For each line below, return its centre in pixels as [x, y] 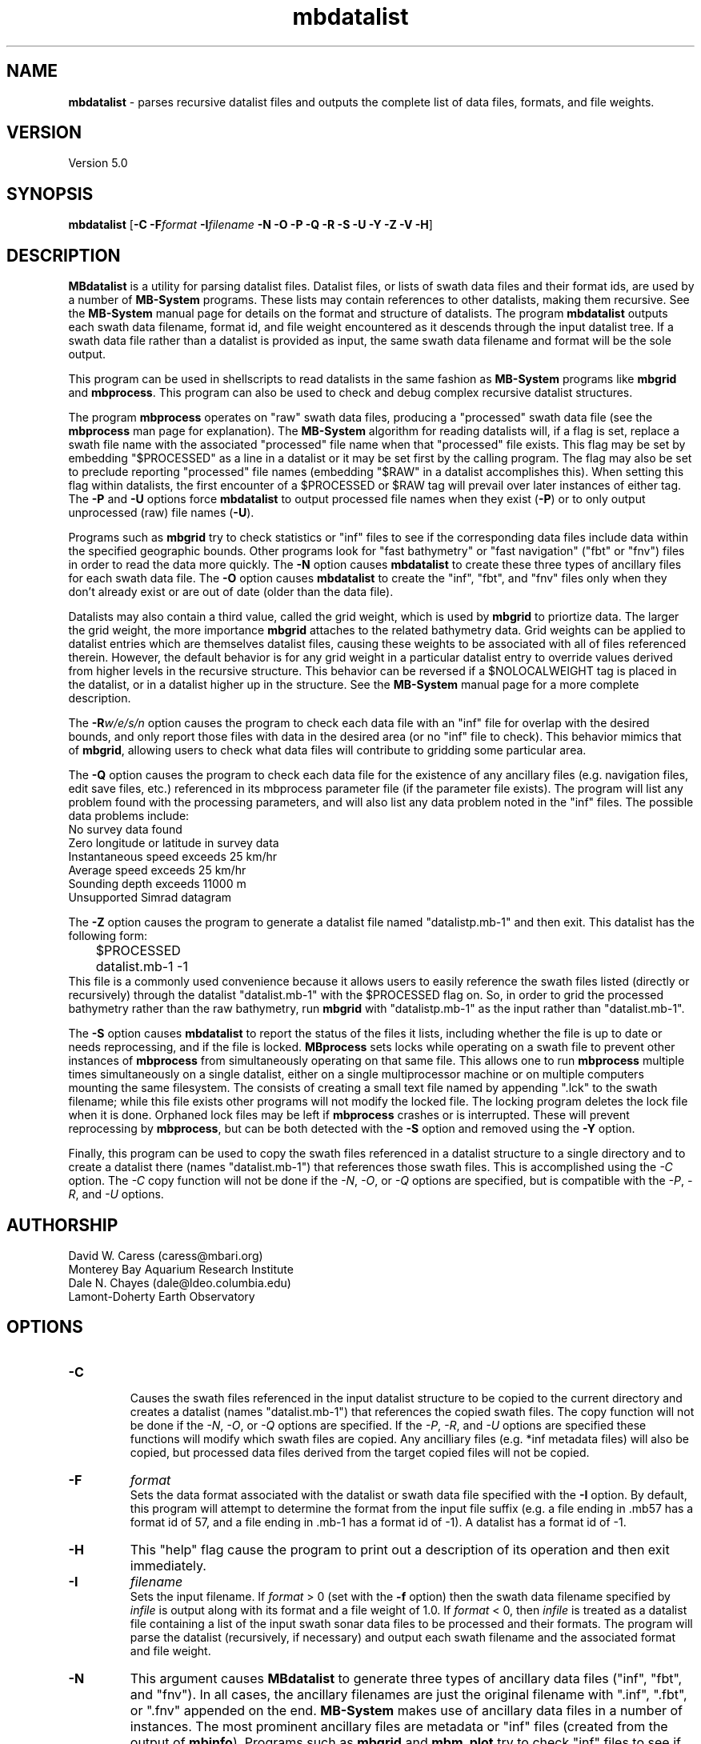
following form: [108, 936]
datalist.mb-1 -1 [142, 967]
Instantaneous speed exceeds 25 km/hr [173, 857]
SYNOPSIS [50, 194]
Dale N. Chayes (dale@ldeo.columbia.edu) [180, 1282]
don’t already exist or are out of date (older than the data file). [231, 592]
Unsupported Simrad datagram [150, 898]
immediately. [168, 1565]
